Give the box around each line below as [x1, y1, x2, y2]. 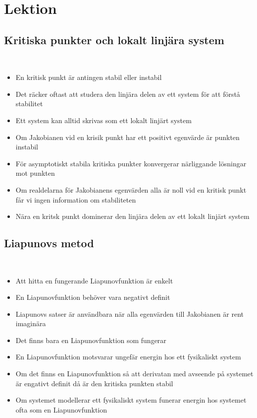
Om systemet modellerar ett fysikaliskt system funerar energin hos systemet [15, 395, 247, 405]
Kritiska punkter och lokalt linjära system [4, 32, 224, 47]
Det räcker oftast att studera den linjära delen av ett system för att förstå [15, 88, 240, 99]
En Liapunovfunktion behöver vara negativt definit [15, 292, 170, 302]
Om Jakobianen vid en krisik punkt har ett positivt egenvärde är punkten [15, 132, 240, 142]
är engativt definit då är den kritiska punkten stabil [15, 378, 173, 388]
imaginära [15, 318, 46, 329]
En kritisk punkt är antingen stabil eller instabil [15, 72, 162, 82]
